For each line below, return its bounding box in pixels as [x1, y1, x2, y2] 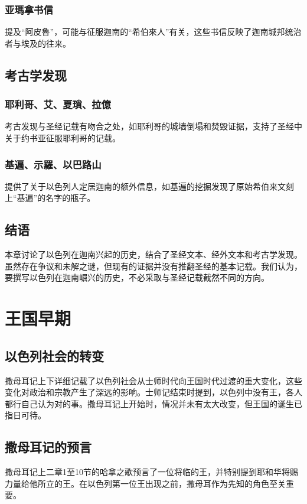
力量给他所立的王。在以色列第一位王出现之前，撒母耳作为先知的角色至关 [5, 477, 286, 489]
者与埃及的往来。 [5, 37, 71, 49]
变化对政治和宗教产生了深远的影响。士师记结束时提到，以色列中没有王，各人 [5, 386, 302, 398]
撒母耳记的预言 [5, 438, 92, 456]
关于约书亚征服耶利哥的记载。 [5, 132, 120, 144]
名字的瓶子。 [45, 191, 96, 204]
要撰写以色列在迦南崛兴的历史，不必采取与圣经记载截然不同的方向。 [5, 271, 269, 284]
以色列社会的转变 [5, 346, 104, 365]
